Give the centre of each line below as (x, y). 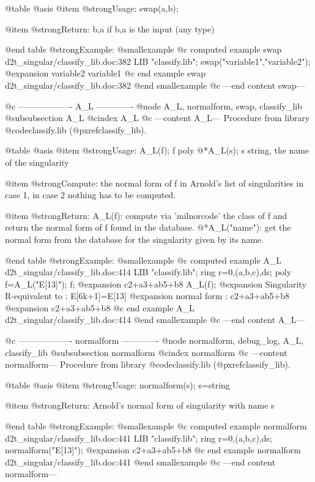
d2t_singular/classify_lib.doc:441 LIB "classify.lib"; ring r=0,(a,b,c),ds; (139, 438)
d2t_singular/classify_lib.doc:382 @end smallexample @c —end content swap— (155, 85)
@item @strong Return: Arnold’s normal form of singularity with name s (140, 405)
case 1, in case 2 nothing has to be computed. (91, 195)
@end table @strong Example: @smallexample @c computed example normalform (156, 426)
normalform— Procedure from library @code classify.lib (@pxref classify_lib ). (148, 364)
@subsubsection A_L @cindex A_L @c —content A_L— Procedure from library (157, 118)
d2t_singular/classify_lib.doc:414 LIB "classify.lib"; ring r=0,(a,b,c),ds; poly (148, 272)
